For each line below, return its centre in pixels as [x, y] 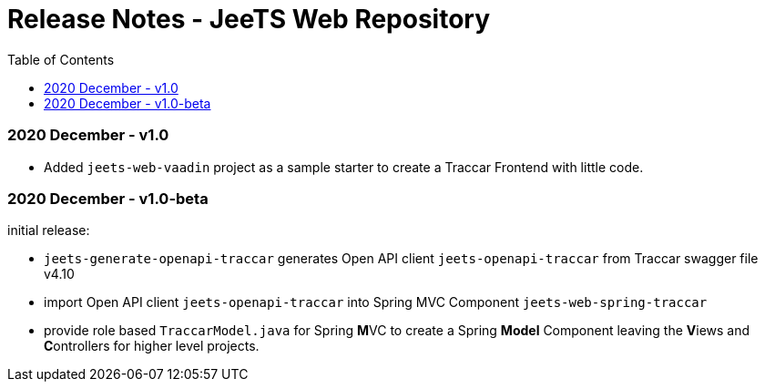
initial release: [49, 230]
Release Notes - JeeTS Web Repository [249, 19]
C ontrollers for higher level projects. [152, 346]
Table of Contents [61, 59]
